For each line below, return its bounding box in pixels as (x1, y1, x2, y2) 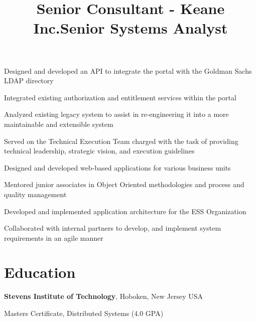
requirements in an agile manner (4, 232, 103, 243)
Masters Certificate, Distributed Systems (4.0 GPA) (4, 308, 164, 318)
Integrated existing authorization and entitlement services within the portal (4, 92, 236, 102)
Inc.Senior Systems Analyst (33, 18, 228, 38)
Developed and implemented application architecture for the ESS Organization (4, 206, 246, 216)
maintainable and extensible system (4, 118, 113, 129)
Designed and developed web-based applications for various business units (4, 162, 231, 173)
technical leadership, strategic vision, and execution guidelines (4, 145, 195, 156)
